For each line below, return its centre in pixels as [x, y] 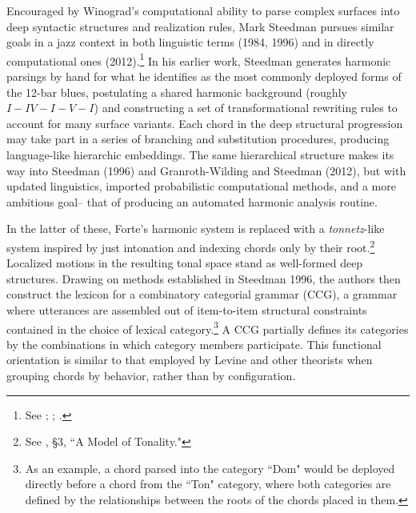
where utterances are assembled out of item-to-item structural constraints [187, 310]
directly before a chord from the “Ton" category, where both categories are [208, 484]
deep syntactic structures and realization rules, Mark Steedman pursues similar [200, 26]
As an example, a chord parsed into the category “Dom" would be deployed [210, 468]
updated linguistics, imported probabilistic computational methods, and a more [201, 186]
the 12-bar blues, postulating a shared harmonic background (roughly [177, 92]
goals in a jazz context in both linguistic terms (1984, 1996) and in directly [190, 42]
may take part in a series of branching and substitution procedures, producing [198, 139]
